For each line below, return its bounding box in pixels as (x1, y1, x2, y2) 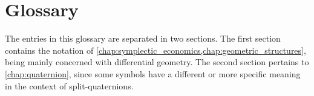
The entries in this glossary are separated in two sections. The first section (5, 32, 281, 45)
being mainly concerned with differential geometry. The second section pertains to (5, 56, 309, 68)
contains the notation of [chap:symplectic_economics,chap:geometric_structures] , (5, 43, 306, 56)
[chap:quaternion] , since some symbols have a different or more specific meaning (5, 67, 301, 80)
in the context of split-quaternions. (5, 79, 134, 92)
